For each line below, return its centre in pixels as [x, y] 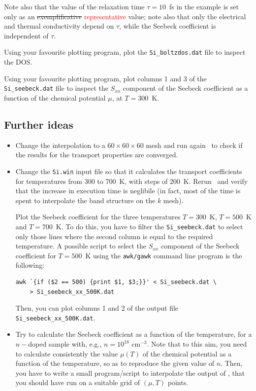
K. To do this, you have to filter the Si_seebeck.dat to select [149, 226]
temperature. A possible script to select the [81, 246]
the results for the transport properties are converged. [97, 155]
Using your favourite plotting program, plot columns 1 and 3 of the [105, 78]
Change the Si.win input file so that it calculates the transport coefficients [129, 171]
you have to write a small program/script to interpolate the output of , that [130, 373]
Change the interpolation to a [60, 145]
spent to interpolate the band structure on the [85, 200]
